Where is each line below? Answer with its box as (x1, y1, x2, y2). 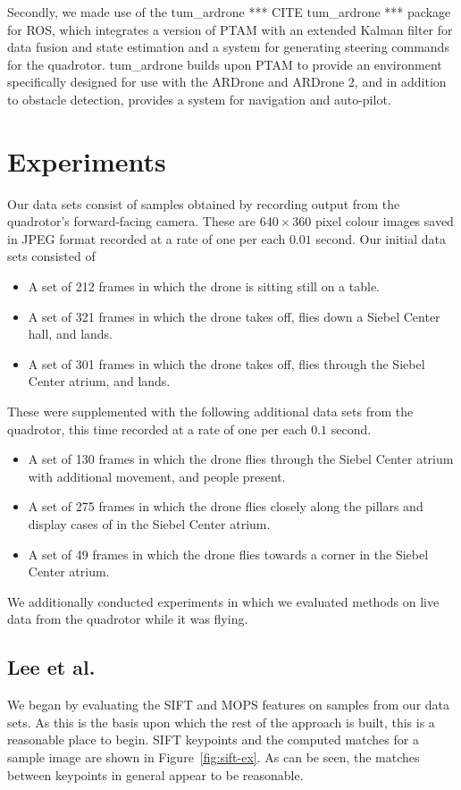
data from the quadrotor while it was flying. (7, 609, 248, 628)
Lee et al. (7, 653, 96, 681)
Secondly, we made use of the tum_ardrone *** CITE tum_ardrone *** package (7, 3, 451, 21)
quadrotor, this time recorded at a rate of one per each (7, 419, 307, 438)
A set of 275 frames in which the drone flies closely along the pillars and (28, 497, 423, 516)
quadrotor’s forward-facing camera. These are (7, 212, 256, 231)
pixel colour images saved (314, 212, 454, 231)
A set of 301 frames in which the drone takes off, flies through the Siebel (28, 354, 425, 373)
